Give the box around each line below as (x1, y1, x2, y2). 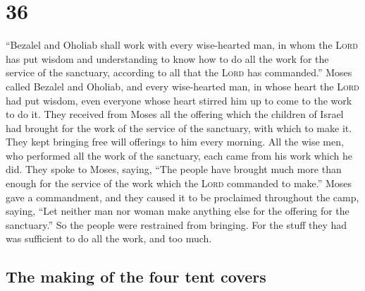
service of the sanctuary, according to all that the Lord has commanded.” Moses (6, 65, 352, 80)
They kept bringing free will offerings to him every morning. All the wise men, (6, 134, 344, 149)
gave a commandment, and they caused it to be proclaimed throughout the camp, (6, 189, 359, 204)
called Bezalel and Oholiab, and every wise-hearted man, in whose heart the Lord (6, 78, 359, 93)
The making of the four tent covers (6, 266, 266, 287)
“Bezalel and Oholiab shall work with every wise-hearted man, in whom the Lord (6, 37, 358, 52)
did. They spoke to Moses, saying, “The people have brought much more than (6, 162, 342, 177)
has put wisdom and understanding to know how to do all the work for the (6, 51, 329, 66)
